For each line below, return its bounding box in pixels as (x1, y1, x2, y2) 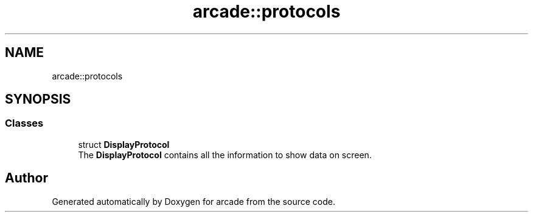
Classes (5, 117, 44, 130)
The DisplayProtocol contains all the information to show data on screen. (78, 149, 372, 160)
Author (5, 170, 48, 186)
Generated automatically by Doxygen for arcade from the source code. (52, 196, 335, 207)
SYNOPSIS (5, 92, 71, 107)
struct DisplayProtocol (78, 139, 170, 150)
